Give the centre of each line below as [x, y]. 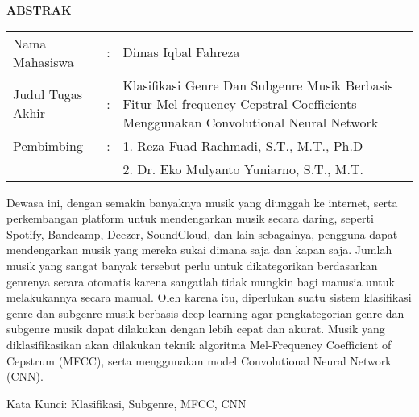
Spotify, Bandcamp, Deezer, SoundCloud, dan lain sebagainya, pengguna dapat [202, 234]
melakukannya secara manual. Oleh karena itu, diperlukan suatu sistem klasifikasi [209, 297]
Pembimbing [48, 145]
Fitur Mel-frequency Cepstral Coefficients [240, 103]
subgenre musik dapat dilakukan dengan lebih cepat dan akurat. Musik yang [196, 329]
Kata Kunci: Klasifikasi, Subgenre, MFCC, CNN [127, 403]
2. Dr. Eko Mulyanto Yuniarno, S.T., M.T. [243, 169]
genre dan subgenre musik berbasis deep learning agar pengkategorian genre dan [205, 313]
